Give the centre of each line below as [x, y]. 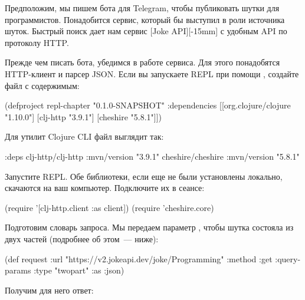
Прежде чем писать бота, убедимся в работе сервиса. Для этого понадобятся [142, 62]
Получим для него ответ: [49, 290]
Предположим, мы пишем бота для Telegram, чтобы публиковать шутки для [142, 8]
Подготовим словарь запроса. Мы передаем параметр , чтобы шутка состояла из [149, 227]
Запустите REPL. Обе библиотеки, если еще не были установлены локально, [144, 176]
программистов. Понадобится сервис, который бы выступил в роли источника [145, 19]
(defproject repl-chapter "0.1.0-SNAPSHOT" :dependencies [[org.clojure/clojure [148, 105]
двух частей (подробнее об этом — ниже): [82, 238]
